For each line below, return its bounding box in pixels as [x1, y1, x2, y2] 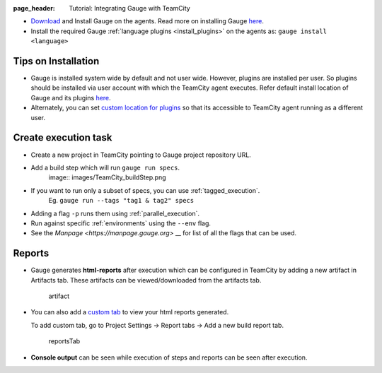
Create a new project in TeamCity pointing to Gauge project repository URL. [30, 150, 251, 159]
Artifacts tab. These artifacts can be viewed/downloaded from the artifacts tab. [30, 276, 262, 284]
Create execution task [13, 131, 112, 144]
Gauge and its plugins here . [30, 93, 111, 102]
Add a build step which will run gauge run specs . [30, 163, 180, 172]
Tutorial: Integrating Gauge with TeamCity [69, 4, 190, 12]
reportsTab [48, 337, 81, 345]
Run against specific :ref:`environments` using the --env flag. [30, 219, 212, 227]
